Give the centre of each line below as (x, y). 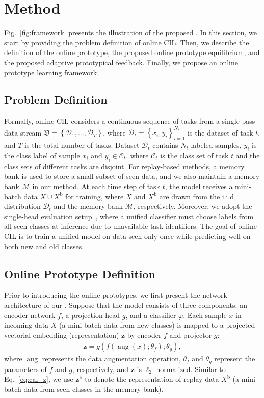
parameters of (25, 369)
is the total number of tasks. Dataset (82, 145)
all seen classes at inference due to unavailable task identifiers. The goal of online (130, 226)
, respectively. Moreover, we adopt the (193, 206)
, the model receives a (199, 186)
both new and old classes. (44, 246)
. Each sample (205, 315)
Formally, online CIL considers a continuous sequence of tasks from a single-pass (130, 121)
